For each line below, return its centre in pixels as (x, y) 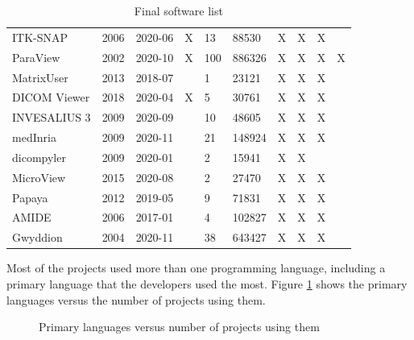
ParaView (36, 57)
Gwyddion (37, 237)
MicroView (39, 177)
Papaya (30, 197)
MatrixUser (40, 77)
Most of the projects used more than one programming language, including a (196, 268)
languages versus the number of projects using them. (136, 299)
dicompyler (39, 157)
